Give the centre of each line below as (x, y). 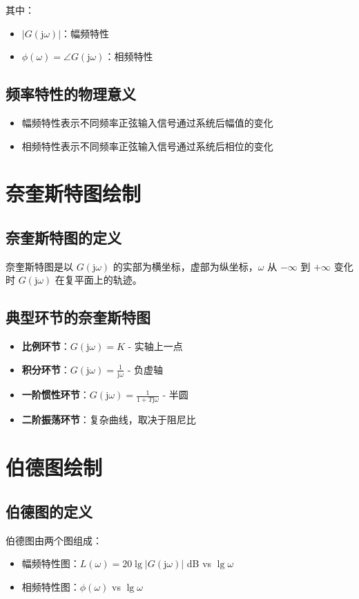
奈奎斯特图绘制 (74, 193)
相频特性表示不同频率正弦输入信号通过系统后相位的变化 (147, 146)
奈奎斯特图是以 (39, 266)
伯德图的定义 (49, 511)
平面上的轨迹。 (108, 280)
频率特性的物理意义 (71, 94)
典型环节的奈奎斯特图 (78, 317)
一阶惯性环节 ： (56, 395)
